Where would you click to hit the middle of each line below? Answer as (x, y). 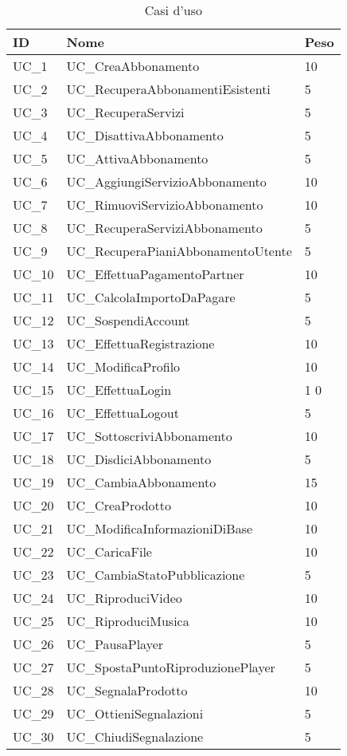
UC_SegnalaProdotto (127, 690)
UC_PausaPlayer (115, 644)
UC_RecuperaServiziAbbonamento (164, 228)
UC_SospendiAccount (128, 320)
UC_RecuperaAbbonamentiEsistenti (168, 89)
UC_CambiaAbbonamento (141, 482)
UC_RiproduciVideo (124, 598)
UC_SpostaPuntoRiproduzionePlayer (171, 667)
